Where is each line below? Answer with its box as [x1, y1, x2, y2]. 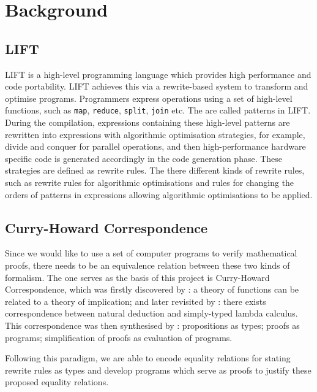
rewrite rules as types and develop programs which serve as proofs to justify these [5, 363, 311, 376]
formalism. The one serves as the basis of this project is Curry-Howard [5, 271, 270, 283]
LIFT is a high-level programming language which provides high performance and [5, 67, 311, 80]
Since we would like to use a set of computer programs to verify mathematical [5, 247, 297, 259]
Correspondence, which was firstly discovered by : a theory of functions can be [5, 283, 299, 296]
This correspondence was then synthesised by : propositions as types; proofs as [5, 318, 300, 331]
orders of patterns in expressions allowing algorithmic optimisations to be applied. [5, 188, 313, 201]
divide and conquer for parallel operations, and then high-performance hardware [5, 140, 306, 153]
